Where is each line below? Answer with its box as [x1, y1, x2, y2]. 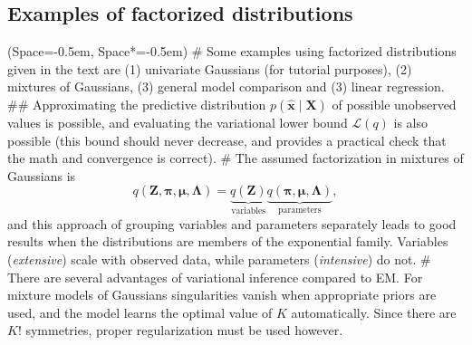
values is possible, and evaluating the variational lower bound [7, 112, 348, 131]
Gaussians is [7, 166, 76, 185]
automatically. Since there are [291, 302, 457, 321]
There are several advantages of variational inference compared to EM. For [7, 267, 423, 286]
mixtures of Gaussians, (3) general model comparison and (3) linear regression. [7, 77, 445, 96]
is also [393, 112, 428, 131]
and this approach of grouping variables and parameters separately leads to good [7, 214, 457, 233]
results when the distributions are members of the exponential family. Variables [7, 232, 448, 251]
